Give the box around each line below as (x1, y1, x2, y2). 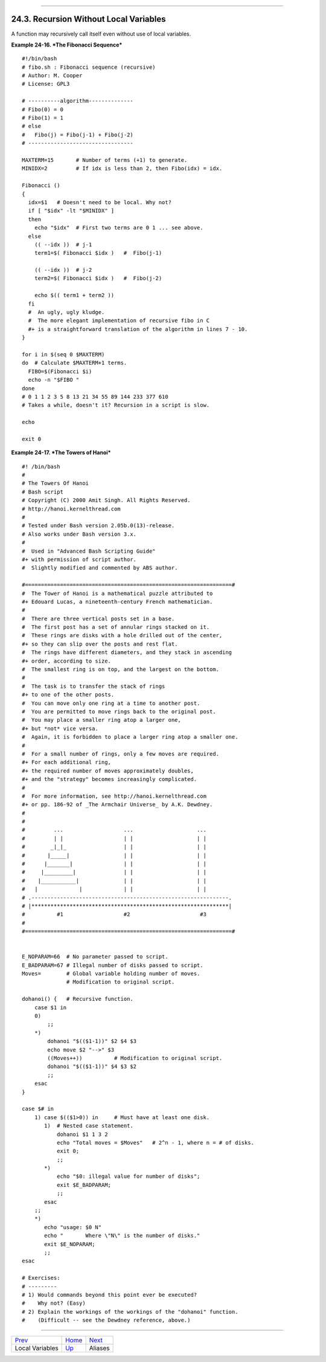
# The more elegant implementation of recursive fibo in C (28, 317, 210, 324)
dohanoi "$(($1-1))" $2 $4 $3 (47, 1038, 137, 1045)
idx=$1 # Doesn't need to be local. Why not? (28, 199, 172, 205)
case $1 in (34, 1004, 67, 1011)
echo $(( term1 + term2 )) (34, 292, 115, 299)
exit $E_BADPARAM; (56, 1181, 112, 1188)
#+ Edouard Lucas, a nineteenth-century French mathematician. (22, 598, 213, 605)
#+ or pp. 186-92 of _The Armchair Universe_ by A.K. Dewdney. (22, 801, 213, 808)
